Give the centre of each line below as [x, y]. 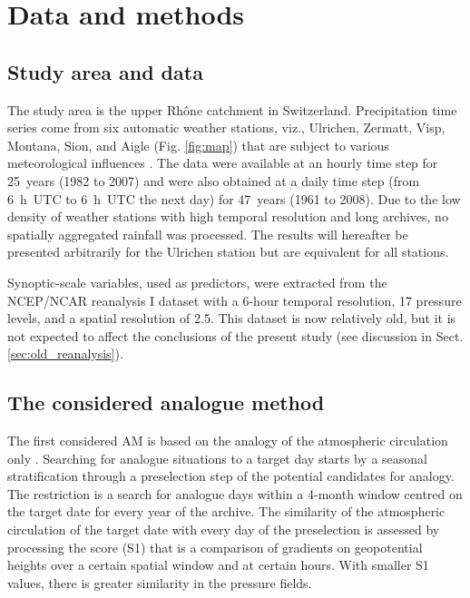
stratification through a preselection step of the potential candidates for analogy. [231, 476]
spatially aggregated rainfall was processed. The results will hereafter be [208, 234]
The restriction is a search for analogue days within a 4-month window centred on [235, 493]
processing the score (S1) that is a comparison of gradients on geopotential [215, 547]
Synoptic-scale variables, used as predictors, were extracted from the [197, 282]
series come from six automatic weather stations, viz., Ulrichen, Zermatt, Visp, [226, 127]
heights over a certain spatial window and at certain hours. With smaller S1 [218, 565]
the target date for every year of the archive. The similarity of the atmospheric [226, 511]
